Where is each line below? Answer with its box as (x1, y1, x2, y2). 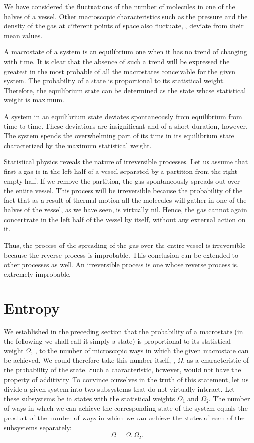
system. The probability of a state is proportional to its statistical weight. (4, 75, 225, 86)
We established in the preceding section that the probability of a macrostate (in (4, 326, 243, 336)
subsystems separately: (4, 422, 72, 432)
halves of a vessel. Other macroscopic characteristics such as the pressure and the (4, 11, 248, 21)
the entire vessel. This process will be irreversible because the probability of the (4, 185, 243, 196)
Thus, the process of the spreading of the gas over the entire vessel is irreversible (4, 240, 246, 250)
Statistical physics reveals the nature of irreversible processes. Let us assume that (4, 156, 248, 167)
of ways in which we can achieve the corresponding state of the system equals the (4, 403, 248, 413)
